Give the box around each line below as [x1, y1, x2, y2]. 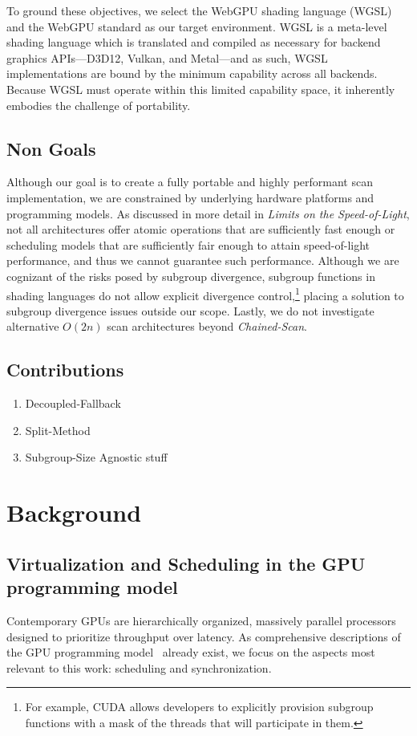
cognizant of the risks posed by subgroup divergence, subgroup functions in [6, 267, 375, 284]
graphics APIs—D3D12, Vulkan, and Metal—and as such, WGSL [6, 49, 328, 66]
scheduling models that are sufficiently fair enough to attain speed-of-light [6, 236, 370, 253]
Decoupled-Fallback [25, 395, 121, 412]
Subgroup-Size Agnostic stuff [25, 449, 168, 466]
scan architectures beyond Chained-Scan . [107, 318, 307, 335]
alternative [6, 318, 59, 335]
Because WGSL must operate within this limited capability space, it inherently [6, 80, 395, 97]
